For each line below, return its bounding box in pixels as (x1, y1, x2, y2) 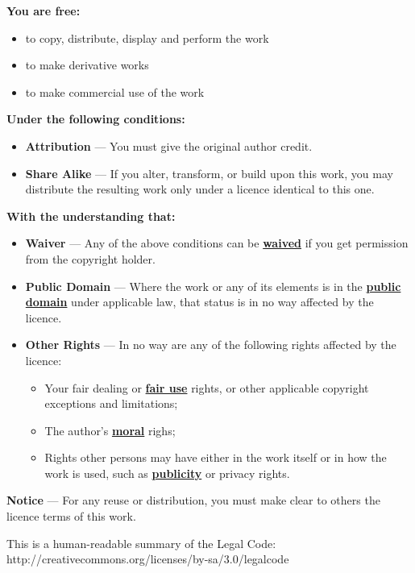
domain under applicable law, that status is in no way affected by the (25, 293, 374, 310)
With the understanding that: (6, 207, 176, 224)
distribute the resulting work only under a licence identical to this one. (25, 181, 375, 197)
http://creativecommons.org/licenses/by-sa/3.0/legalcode (6, 550, 289, 567)
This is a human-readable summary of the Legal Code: (6, 534, 276, 551)
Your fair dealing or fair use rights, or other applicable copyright (44, 379, 369, 396)
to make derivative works (25, 56, 149, 73)
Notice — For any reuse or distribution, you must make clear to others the (6, 492, 380, 509)
